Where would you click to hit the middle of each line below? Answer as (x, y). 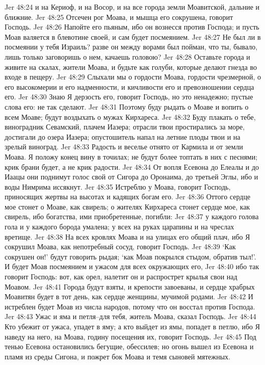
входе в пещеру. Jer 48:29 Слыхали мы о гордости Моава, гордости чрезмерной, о (133, 77)
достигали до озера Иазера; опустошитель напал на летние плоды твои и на (123, 136)
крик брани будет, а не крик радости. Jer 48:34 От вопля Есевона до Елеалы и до (132, 166)
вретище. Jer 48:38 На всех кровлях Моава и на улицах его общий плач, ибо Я (127, 236)
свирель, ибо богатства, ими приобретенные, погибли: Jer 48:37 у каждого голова (132, 216)
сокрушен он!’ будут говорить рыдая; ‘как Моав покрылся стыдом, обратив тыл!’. (130, 256)
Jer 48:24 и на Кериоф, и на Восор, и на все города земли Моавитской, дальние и (132, 7)
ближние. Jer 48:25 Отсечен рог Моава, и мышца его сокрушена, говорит (119, 17)
